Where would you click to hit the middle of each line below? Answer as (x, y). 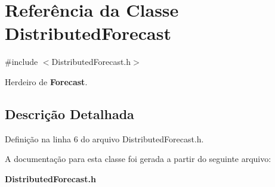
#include (21, 62)
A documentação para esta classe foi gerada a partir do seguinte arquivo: (138, 159)
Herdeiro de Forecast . (46, 81)
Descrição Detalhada (69, 113)
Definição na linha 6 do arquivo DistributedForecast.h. (104, 138)
